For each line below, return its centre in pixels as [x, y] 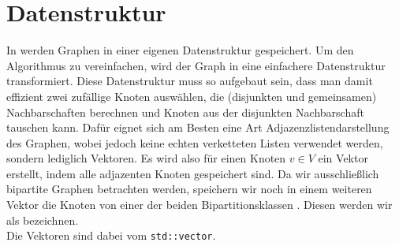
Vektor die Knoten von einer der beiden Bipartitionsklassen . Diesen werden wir [199, 205]
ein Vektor [343, 158]
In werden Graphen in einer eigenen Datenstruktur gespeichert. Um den [180, 50]
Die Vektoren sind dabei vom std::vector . [111, 235]
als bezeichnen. [43, 220]
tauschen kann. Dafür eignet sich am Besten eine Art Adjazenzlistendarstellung [198, 127]
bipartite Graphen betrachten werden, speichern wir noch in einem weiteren [189, 189]
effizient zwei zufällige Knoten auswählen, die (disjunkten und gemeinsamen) [192, 96]
